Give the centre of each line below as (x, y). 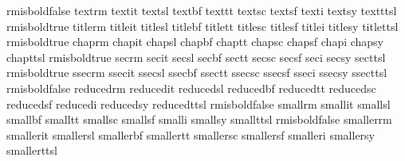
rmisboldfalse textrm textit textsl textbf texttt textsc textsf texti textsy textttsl (202, 10)
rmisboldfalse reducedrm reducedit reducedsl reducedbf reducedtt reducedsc (191, 88)
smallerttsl (32, 150)
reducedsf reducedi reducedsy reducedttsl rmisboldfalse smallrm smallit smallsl (199, 103)
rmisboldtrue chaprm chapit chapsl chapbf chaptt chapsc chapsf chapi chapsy (195, 42)
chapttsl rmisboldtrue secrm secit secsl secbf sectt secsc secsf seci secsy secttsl (196, 57)
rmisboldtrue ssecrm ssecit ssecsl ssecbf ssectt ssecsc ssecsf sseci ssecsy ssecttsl (197, 73)
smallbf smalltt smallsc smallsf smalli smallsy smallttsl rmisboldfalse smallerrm (199, 119)
